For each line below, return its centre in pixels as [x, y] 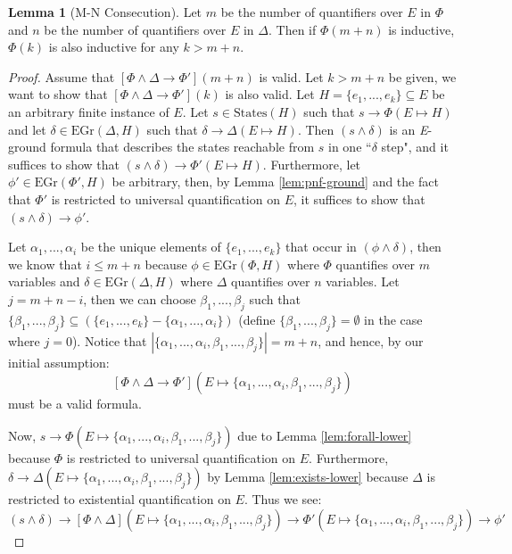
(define [257, 319]
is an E [409, 129]
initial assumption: [59, 362]
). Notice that [109, 340]
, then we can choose [140, 298]
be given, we [422, 76]
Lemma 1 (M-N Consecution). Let [105, 12]
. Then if [292, 29]
